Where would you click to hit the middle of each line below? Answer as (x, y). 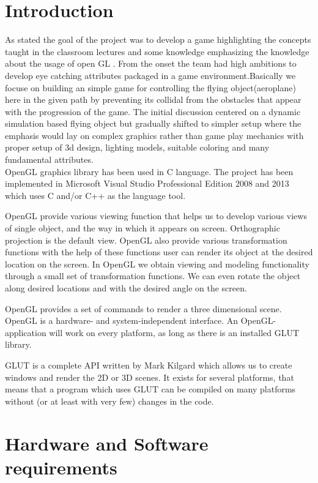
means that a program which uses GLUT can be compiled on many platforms (150, 389)
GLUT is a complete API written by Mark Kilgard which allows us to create (149, 365)
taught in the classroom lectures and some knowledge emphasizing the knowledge (157, 51)
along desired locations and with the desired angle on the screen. (126, 288)
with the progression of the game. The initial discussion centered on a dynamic (153, 111)
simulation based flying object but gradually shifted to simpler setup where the (153, 123)
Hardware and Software (107, 443)
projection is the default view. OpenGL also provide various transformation (146, 240)
